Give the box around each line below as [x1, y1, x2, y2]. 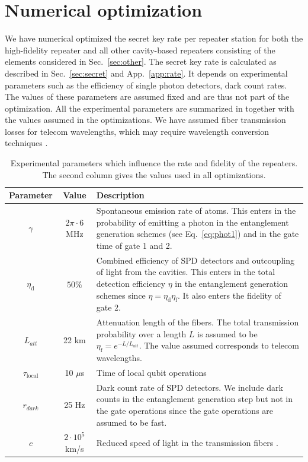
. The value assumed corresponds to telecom [139, 339, 299, 352]
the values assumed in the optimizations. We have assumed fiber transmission [5, 113, 286, 126]
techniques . [5, 137, 48, 149]
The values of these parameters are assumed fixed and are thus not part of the [5, 90, 290, 103]
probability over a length [96, 327, 187, 340]
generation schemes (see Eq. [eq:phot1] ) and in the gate [96, 227, 299, 240]
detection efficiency [96, 277, 166, 289]
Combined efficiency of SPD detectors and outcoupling [96, 254, 294, 266]
